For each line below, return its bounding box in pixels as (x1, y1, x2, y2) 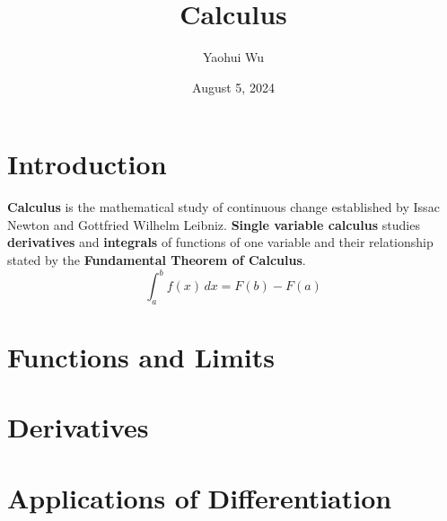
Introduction (7, 146, 167, 182)
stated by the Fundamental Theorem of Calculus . (7, 251, 306, 269)
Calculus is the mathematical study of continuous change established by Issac (7, 198, 440, 216)
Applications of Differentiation (7, 479, 392, 516)
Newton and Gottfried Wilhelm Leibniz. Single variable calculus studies (7, 215, 420, 234)
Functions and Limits (7, 339, 276, 375)
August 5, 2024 (192, 77, 275, 96)
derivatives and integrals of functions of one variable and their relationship (7, 233, 434, 252)
